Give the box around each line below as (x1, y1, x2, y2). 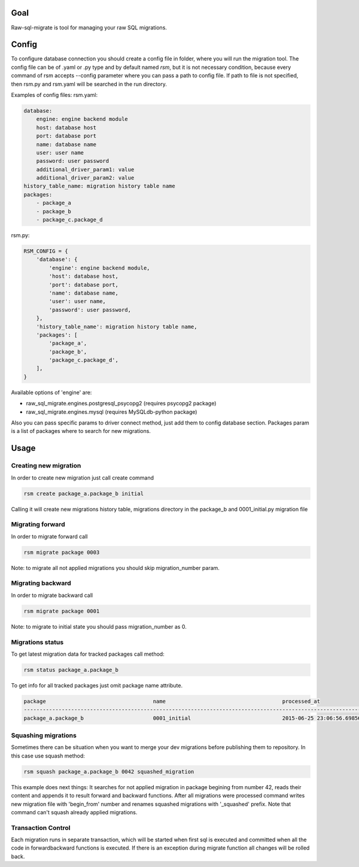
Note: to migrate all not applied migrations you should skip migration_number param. (11, 564, 220, 571)
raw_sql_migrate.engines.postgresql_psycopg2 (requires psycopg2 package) (26, 400, 217, 407)
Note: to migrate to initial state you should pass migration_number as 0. (11, 623, 187, 630)
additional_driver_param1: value (36, 166, 135, 173)
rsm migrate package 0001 (23, 608, 100, 614)
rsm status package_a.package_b (23, 666, 119, 673)
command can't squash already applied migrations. (11, 808, 138, 816)
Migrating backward (11, 579, 71, 587)
